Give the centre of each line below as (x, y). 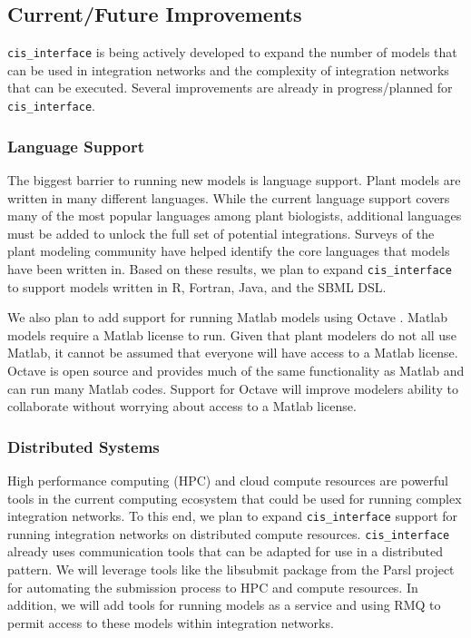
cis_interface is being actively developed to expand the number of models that (232, 52)
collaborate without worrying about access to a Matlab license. (182, 406)
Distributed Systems (83, 446)
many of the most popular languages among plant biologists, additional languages (235, 216)
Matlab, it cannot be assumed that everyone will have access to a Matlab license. (233, 353)
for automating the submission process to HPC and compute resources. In (213, 587)
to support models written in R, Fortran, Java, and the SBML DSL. (197, 286)
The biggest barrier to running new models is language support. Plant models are (234, 179)
